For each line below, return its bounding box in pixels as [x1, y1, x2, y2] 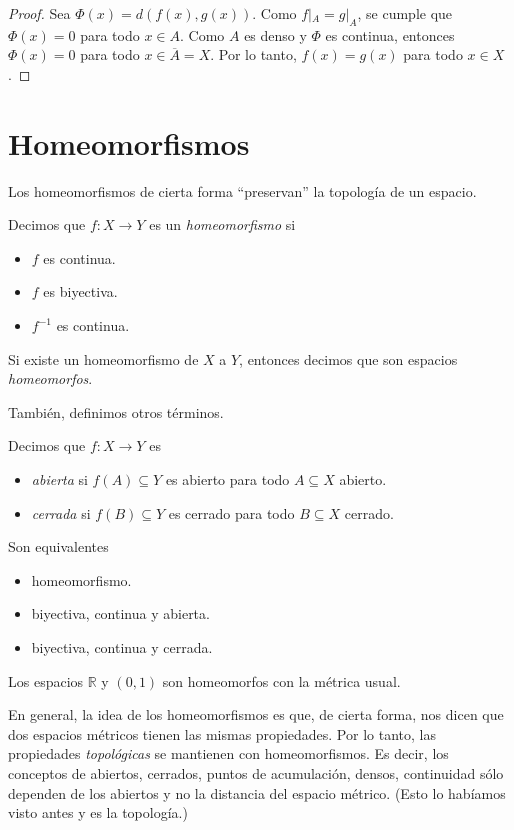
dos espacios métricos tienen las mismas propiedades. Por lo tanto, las [8, 723, 436, 744]
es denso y [244, 24, 307, 45]
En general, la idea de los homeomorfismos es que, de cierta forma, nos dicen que [8, 704, 504, 725]
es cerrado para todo [168, 502, 295, 523]
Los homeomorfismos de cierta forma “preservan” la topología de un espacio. [8, 180, 477, 201]
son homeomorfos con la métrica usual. [162, 670, 401, 691]
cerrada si [31, 502, 91, 523]
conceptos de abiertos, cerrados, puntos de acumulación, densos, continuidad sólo [8, 762, 504, 783]
